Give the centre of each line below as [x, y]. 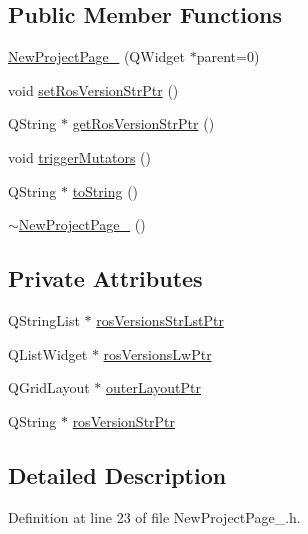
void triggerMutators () [79, 156]
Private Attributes [105, 278]
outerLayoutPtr [153, 387]
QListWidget [48, 353]
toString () [105, 190]
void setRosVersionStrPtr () [93, 89]
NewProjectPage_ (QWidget [96, 56]
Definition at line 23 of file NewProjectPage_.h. [154, 516]
